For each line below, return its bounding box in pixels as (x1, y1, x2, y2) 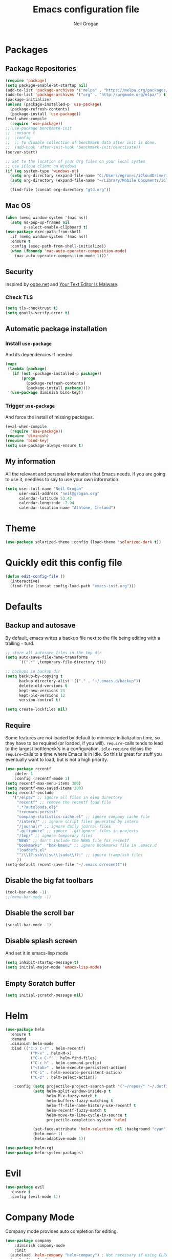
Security (5, 268, 33, 276)
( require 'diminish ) (5, 433, 50, 438)
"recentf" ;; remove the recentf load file (16, 800, 111, 805)
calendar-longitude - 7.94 (18, 501, 74, 506)
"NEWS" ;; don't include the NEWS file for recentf (16, 838, 130, 843)
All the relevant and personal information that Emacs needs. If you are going (5, 471, 166, 477)
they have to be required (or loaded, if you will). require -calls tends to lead (5, 740, 163, 747)
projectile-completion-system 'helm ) (46, 1117, 127, 1122)
